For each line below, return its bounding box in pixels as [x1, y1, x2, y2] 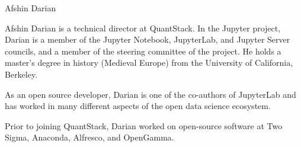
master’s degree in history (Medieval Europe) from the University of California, [5, 56, 293, 69]
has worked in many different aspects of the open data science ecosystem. [5, 100, 271, 112]
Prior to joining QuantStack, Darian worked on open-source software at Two [5, 119, 283, 132]
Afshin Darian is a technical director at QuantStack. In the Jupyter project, [5, 21, 281, 34]
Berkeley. [5, 68, 38, 80]
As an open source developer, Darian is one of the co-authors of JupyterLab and [5, 88, 296, 100]
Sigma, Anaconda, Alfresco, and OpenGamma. [5, 131, 174, 143]
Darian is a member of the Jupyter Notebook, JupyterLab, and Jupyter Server [5, 33, 290, 46]
